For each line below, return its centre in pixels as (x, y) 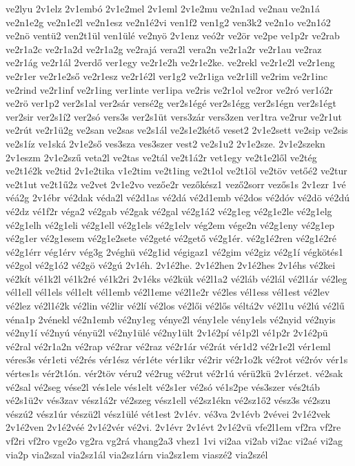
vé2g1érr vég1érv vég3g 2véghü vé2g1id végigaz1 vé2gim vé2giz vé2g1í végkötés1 (175, 251)
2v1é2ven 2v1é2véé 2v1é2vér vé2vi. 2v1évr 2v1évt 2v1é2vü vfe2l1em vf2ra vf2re (173, 427)
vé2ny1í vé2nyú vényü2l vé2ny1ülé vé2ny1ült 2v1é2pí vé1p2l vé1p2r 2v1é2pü (167, 333)
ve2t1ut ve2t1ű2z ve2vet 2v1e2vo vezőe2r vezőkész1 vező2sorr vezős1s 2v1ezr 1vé (176, 184)
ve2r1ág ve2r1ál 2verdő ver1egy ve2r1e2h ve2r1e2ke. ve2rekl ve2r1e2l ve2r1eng (170, 62)
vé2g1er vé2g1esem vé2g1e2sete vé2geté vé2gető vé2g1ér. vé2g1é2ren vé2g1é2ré (171, 238)
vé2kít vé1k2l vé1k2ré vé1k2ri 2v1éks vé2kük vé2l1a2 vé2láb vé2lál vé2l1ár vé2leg (176, 278)
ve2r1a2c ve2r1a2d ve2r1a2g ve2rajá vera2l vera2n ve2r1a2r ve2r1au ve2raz (164, 49)
